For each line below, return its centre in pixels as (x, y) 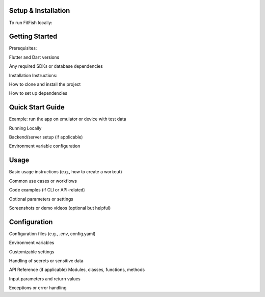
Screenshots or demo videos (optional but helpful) (60, 208)
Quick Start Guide (37, 107)
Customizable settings (32, 252)
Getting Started (33, 37)
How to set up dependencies (38, 93)
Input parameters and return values (45, 279)
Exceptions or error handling (38, 288)
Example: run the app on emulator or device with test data (68, 119)
